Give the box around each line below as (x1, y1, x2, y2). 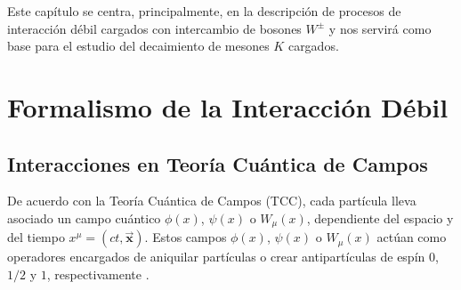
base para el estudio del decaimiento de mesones (7, 36, 270, 55)
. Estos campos (144, 228, 227, 246)
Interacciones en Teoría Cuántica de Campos (7, 149, 428, 177)
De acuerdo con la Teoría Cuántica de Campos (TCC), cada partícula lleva (7, 191, 417, 210)
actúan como (376, 228, 447, 246)
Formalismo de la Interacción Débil (7, 88, 449, 125)
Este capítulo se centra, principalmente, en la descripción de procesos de (7, 2, 401, 20)
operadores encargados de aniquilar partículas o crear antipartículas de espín (7, 247, 425, 266)
